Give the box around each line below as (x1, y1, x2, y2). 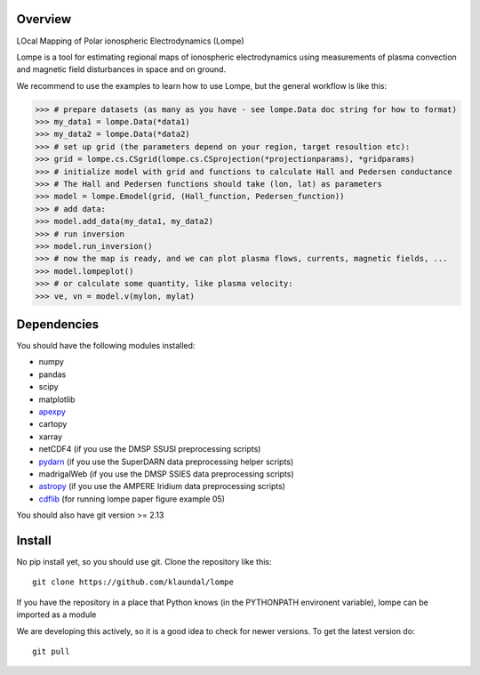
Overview (16, 12, 72, 27)
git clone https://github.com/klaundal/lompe (32, 577, 235, 587)
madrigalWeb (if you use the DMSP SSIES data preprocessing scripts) (38, 468, 294, 479)
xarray (38, 431, 62, 442)
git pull (32, 646, 70, 656)
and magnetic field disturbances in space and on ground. (16, 64, 227, 75)
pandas (38, 369, 67, 380)
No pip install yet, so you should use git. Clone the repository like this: (16, 557, 272, 567)
